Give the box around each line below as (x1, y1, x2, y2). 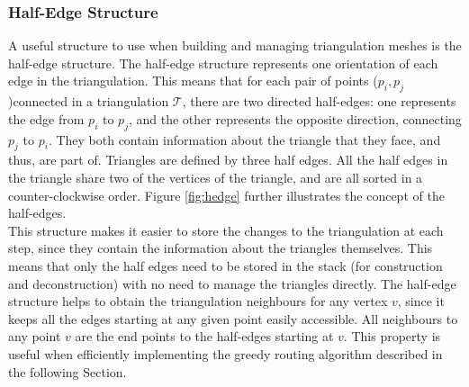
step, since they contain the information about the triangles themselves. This (8, 238, 433, 257)
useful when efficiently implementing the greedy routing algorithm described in (8, 344, 443, 363)
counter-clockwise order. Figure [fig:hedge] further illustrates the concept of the (8, 185, 445, 204)
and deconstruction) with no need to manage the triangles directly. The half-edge (8, 274, 456, 292)
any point (8, 327, 61, 346)
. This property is (343, 327, 441, 346)
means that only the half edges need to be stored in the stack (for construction (8, 256, 443, 274)
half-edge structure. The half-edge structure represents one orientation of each (8, 53, 438, 72)
